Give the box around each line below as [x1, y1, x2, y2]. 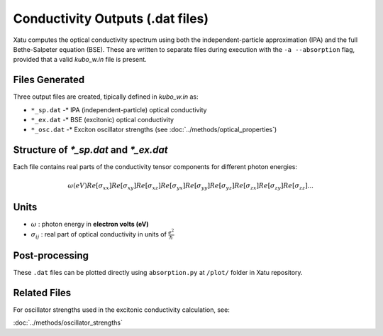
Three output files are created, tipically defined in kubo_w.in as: [13, 92, 199, 101]
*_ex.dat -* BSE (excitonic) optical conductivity [30, 116, 174, 124]
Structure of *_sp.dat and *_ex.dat [13, 144, 168, 156]
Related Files [13, 286, 72, 298]
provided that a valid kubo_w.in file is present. [13, 55, 147, 64]
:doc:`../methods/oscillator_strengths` [13, 318, 123, 327]
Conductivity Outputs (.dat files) [13, 11, 209, 26]
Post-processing [13, 249, 89, 261]
